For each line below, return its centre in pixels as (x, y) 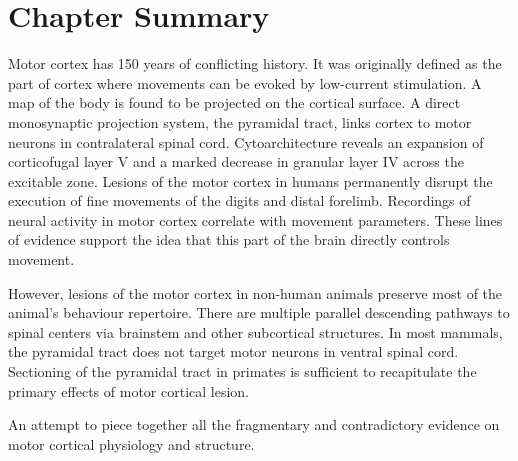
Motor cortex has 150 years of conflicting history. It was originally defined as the (255, 63)
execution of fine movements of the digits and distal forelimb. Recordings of (239, 200)
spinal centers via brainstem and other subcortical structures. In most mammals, (255, 331)
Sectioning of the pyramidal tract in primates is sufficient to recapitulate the (242, 371)
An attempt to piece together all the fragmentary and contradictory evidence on (254, 424)
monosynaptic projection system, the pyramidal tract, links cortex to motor (240, 121)
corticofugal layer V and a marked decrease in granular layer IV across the (236, 161)
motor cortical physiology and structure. (131, 443)
